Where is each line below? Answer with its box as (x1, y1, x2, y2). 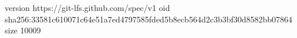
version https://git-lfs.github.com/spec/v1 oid (5, 2, 170, 13)
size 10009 (5, 24, 41, 36)
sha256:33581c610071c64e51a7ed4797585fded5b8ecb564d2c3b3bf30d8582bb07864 (5, 13, 293, 25)
